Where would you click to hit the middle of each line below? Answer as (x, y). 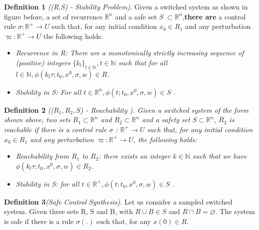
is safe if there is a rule (39, 221)
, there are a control (214, 16)
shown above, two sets (37, 119)
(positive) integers (43, 62)
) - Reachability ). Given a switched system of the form (164, 110)
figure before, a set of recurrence (53, 16)
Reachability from (42, 156)
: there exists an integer (134, 156)
